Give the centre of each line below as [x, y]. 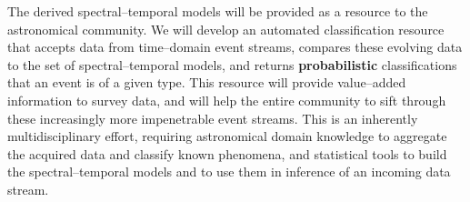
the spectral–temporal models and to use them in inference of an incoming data [229, 172]
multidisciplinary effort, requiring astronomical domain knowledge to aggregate [227, 136]
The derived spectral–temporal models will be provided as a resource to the [218, 11]
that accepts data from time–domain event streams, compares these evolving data [235, 47]
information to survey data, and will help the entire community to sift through [227, 100]
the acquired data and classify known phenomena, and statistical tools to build [227, 153]
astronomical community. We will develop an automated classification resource [226, 29]
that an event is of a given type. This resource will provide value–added [207, 82]
